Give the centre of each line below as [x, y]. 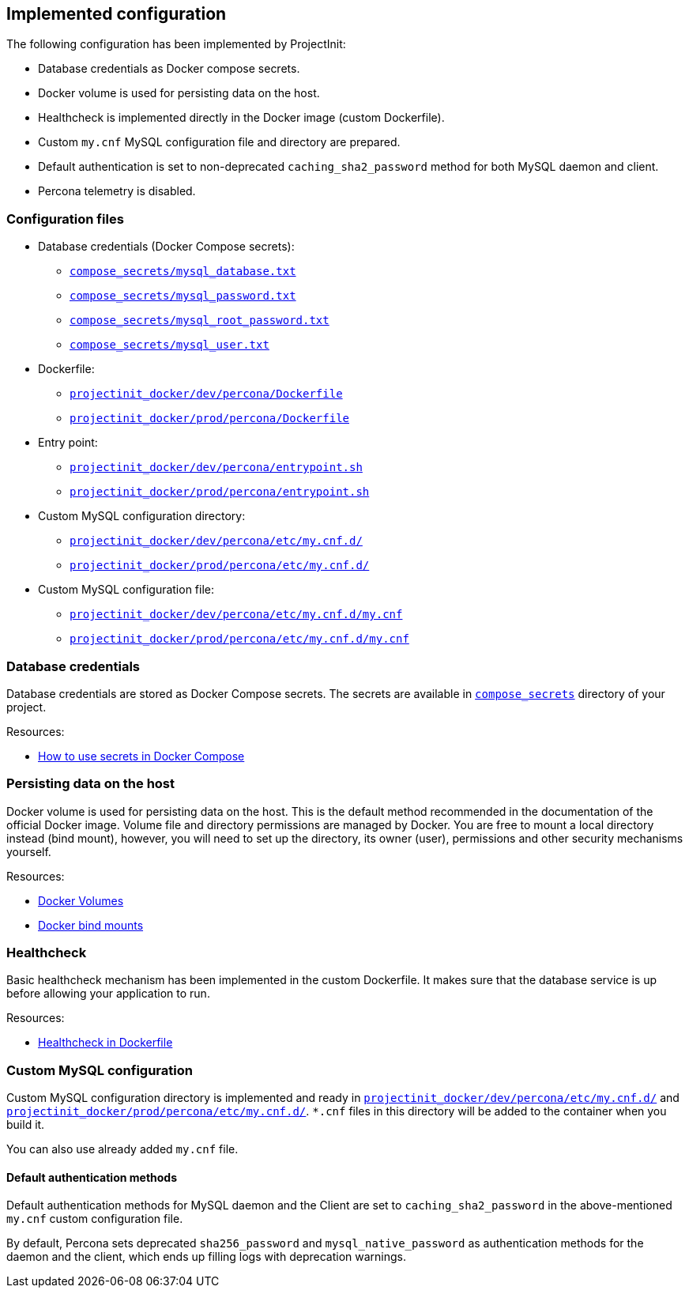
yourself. [29, 851]
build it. [26, 1125]
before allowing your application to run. [108, 994]
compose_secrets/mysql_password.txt [183, 296]
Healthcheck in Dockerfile [105, 1043]
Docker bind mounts [91, 925]
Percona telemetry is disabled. [117, 191]
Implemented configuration [117, 14]
